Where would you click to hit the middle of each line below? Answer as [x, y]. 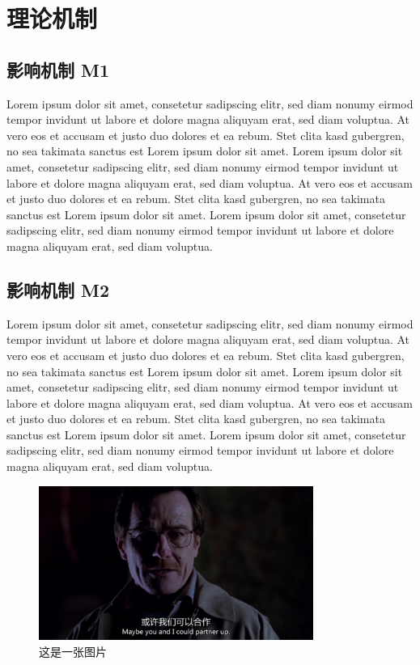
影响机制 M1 [58, 69]
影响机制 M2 [58, 289]
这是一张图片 [73, 652]
